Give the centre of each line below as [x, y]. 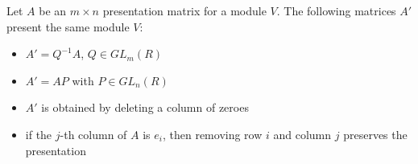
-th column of [93, 134]
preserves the [375, 134]
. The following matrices [336, 10]
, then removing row [212, 134]
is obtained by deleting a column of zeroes [145, 107]
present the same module [68, 26]
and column [302, 134]
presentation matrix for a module [184, 10]
